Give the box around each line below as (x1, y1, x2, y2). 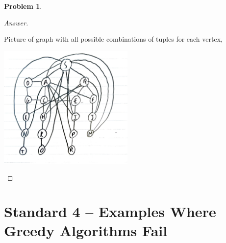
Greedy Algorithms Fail (4, 220, 168, 240)
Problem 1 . (4, 1, 42, 11)
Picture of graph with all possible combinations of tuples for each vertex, (4, 34, 223, 44)
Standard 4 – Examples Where (4, 201, 216, 221)
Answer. (4, 17, 28, 27)
